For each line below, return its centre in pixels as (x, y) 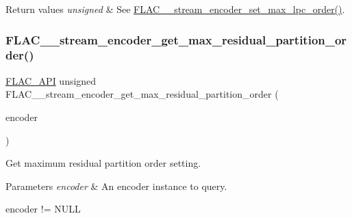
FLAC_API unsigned (51, 80)
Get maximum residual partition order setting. (103, 163)
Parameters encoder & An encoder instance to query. (116, 186)
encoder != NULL (43, 209)
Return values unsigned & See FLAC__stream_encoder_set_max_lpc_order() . (175, 9)
